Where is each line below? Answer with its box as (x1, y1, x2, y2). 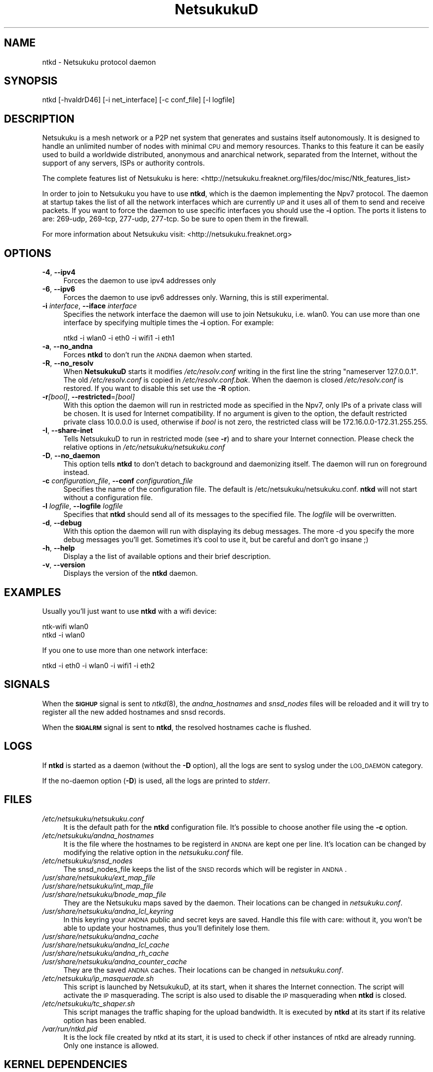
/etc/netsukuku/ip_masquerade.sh (42, 974, 154, 983)
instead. (63, 468, 89, 477)
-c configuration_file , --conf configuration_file (42, 476, 193, 485)
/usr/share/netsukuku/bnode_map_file (42, 890, 166, 899)
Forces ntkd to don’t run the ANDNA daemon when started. (63, 350, 253, 359)
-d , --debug (42, 518, 82, 527)
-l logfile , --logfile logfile (42, 502, 123, 511)
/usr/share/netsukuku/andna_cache (42, 932, 159, 941)
